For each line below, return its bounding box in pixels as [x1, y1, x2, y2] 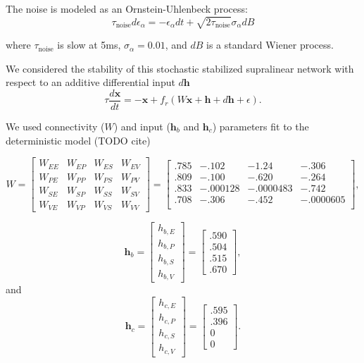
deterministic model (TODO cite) [6, 133, 151, 147]
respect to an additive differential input [6, 75, 175, 90]
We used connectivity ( [6, 118, 105, 133]
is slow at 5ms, [57, 37, 121, 52]
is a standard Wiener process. [206, 37, 334, 52]
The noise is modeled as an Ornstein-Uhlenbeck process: [6, 1, 248, 16]
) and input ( [113, 118, 170, 133]
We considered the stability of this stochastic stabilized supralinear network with [6, 61, 354, 75]
